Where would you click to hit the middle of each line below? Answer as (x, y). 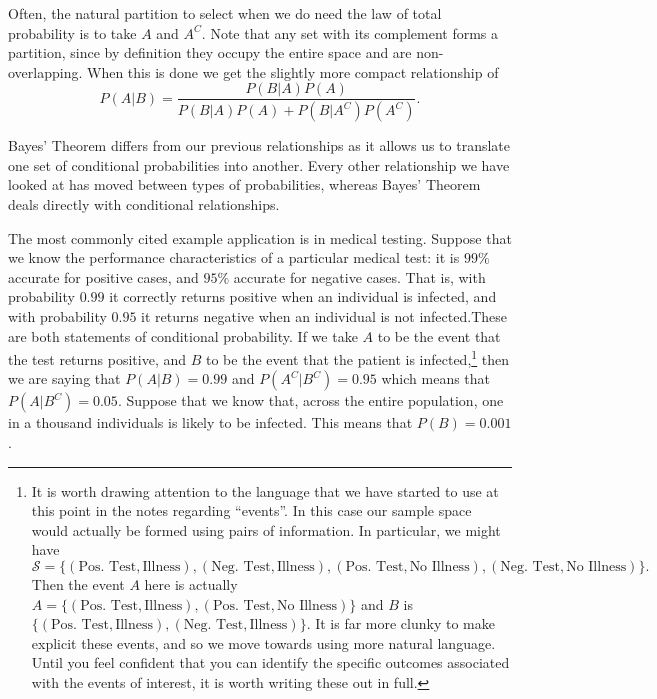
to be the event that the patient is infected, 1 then (358, 357)
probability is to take (72, 32)
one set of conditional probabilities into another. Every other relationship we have (259, 164)
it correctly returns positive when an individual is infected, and (303, 296)
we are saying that (64, 378)
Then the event (78, 584)
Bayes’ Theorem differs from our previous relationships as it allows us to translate (259, 145)
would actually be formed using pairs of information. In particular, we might (266, 529)
